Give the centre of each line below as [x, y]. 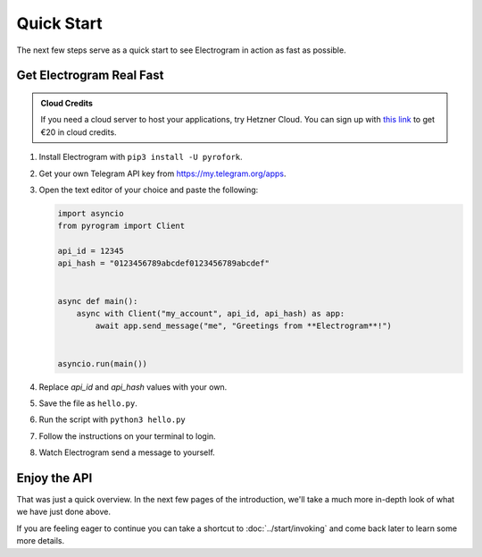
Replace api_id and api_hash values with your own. [133, 387]
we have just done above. [64, 512]
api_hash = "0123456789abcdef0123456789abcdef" [163, 263]
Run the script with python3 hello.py [112, 419]
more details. [41, 541]
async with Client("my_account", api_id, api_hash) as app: [211, 314]
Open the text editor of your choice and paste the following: [149, 190]
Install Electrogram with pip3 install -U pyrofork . [141, 157]
